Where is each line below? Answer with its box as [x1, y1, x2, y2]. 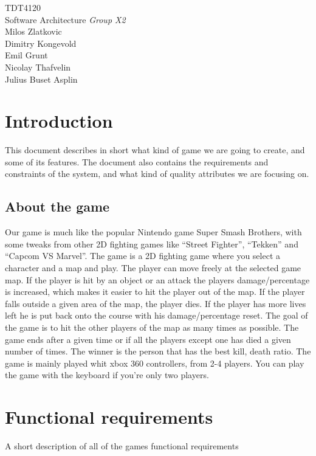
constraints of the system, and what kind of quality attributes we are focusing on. [5, 167, 309, 180]
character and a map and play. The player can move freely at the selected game [5, 261, 301, 274]
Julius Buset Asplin [5, 72, 78, 85]
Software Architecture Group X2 [5, 13, 126, 26]
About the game [5, 197, 110, 216]
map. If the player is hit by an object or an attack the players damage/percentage [5, 273, 310, 286]
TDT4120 [5, 1, 41, 13]
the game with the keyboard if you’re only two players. [5, 368, 209, 381]
